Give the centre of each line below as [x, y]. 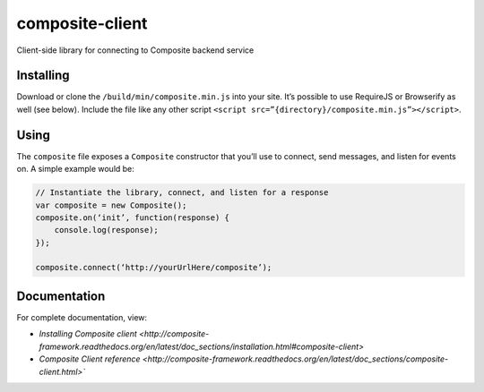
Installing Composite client [88, 334]
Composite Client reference [90, 359]
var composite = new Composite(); [111, 205]
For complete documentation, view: [82, 317]
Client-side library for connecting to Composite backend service [135, 50]
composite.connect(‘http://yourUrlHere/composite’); [154, 268]
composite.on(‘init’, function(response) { [133, 217]
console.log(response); [106, 230]
